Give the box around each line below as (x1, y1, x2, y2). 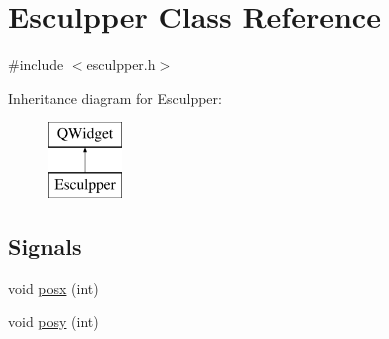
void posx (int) (8, 277, 99, 298)
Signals (8, 230, 82, 261)
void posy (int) (8, 311, 99, 332)
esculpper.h (86, 54, 156, 75)
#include (8, 54, 64, 75)
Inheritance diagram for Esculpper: (8, 87, 222, 108)
